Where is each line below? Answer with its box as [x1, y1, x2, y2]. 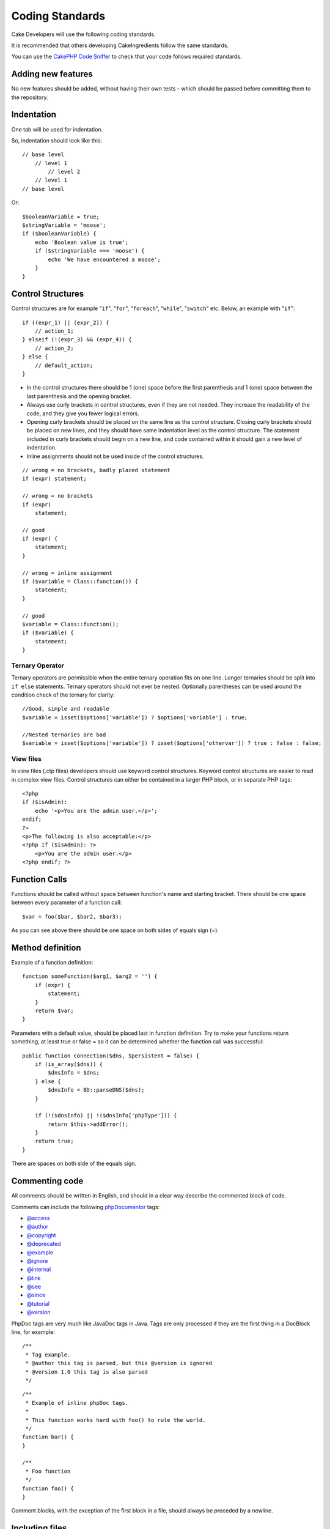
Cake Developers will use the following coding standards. [11, 31, 156, 38]
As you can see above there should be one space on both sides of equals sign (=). [11, 927, 219, 934]
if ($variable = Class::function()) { [22, 578, 139, 585]
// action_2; [34, 344, 74, 352]
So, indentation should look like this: [11, 136, 103, 144]
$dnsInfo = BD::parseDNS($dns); [48, 1086, 145, 1094]
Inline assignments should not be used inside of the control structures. [26, 453, 204, 460]
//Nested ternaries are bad [22, 731, 106, 738]
